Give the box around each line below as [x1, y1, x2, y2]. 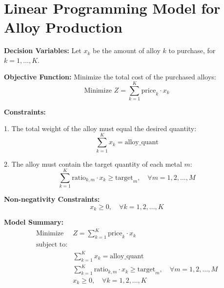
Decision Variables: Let [4, 45, 81, 56]
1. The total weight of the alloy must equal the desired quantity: [4, 123, 197, 133]
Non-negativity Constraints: [4, 194, 100, 204]
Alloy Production [4, 17, 122, 37]
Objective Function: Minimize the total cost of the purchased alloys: [4, 71, 216, 81]
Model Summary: [4, 217, 64, 227]
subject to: [36, 241, 68, 249]
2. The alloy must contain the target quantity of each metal [4, 158, 182, 169]
